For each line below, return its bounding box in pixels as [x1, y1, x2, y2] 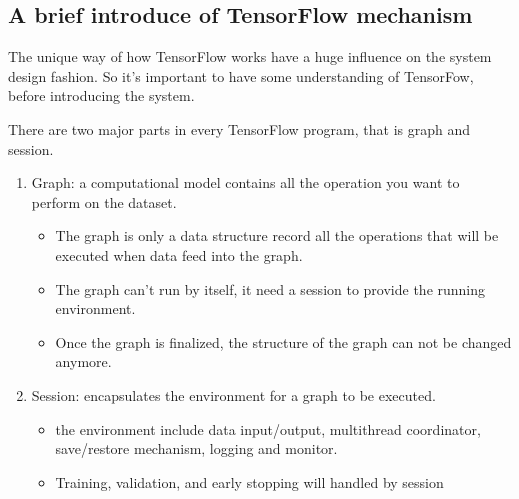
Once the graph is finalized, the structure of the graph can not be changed [55, 331, 512, 352]
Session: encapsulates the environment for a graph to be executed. [31, 384, 436, 405]
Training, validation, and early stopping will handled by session [55, 471, 444, 492]
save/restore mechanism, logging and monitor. [55, 438, 338, 459]
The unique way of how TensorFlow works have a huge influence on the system [8, 46, 492, 67]
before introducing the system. [8, 85, 195, 106]
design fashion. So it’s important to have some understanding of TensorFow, [8, 65, 474, 86]
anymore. [55, 351, 112, 372]
